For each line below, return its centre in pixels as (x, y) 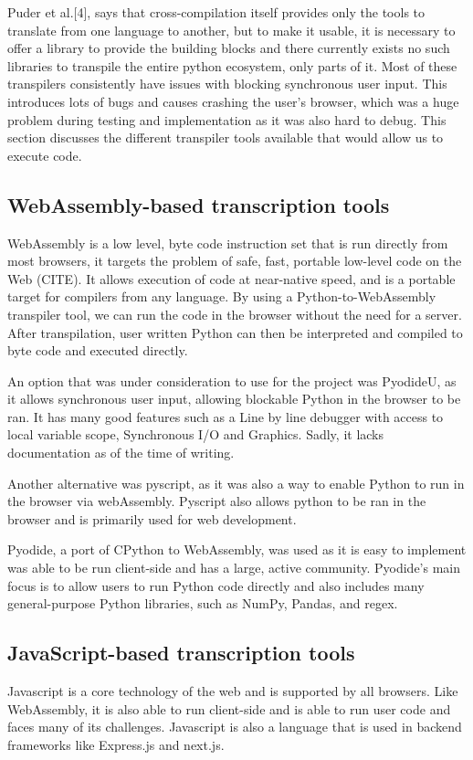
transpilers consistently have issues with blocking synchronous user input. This (227, 84)
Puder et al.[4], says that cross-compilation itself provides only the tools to (216, 12)
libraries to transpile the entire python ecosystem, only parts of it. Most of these (232, 65)
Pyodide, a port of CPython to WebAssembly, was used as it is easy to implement (237, 549)
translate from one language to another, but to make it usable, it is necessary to (231, 30)
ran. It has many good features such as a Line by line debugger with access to (226, 416)
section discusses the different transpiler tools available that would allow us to (226, 137)
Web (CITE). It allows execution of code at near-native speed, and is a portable (231, 278)
